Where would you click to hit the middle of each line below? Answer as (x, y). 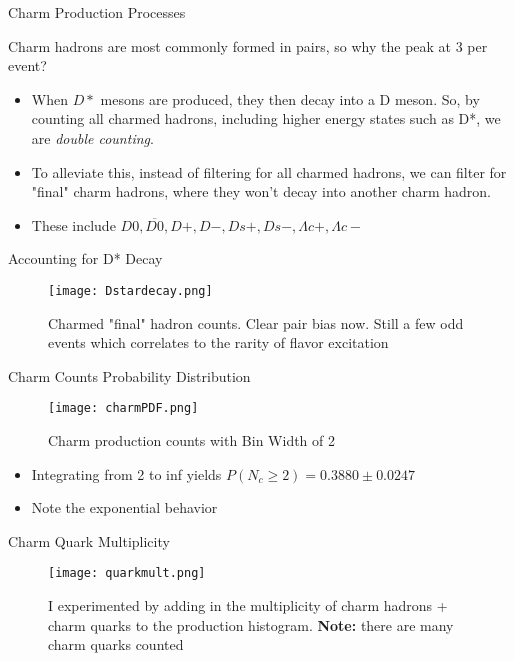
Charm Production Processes (97, 12)
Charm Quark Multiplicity (89, 540)
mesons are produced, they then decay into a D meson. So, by (290, 98)
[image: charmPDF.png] (123, 408)
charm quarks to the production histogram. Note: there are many (251, 624)
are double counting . (92, 137)
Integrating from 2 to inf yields (126, 473)
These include (73, 224)
